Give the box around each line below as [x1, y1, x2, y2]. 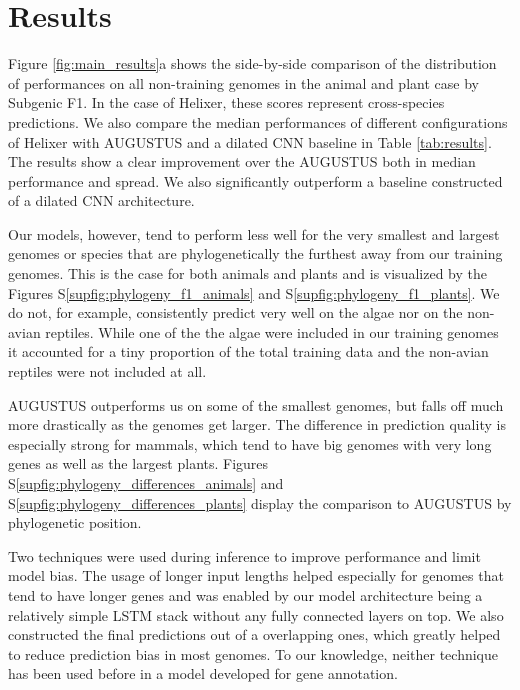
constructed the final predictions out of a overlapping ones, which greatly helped [8, 624, 501, 645]
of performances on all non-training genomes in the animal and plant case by [8, 72, 479, 93]
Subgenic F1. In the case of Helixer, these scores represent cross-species [8, 92, 445, 113]
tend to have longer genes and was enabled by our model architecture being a [8, 584, 483, 605]
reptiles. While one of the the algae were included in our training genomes [45, 321, 499, 342]
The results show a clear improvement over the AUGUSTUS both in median [8, 151, 476, 172]
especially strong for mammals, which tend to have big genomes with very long [8, 433, 492, 454]
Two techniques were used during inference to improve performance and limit [8, 545, 481, 566]
